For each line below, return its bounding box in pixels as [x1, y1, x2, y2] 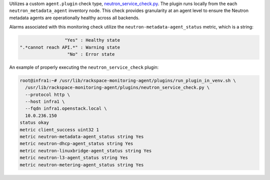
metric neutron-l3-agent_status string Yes [19, 155, 128, 160]
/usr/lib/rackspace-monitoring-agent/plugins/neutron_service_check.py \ [25, 85, 210, 90]
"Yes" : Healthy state [64, 38, 120, 43]
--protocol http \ [25, 92, 70, 97]
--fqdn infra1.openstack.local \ [25, 106, 107, 111]
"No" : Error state [67, 51, 115, 57]
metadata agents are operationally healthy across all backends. [9, 15, 140, 21]
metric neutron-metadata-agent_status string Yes [19, 134, 144, 140]
